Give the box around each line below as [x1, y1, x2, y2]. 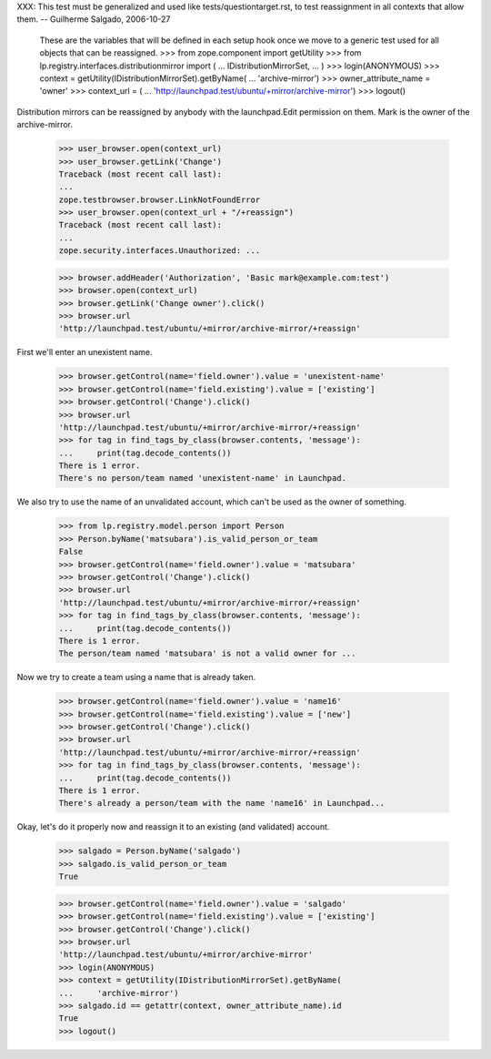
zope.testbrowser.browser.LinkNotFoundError [58, 194, 261, 205]
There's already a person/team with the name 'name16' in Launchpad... [58, 798, 386, 809]
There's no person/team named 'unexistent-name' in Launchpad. [58, 473, 347, 484]
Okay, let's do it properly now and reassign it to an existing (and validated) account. [16, 821, 330, 832]
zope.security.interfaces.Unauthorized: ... [58, 246, 261, 256]
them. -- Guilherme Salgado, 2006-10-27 [16, 14, 171, 25]
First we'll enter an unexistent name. [16, 347, 154, 358]
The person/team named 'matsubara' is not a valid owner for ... [58, 648, 356, 659]
